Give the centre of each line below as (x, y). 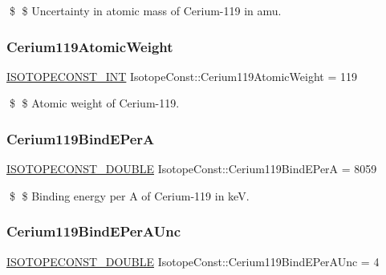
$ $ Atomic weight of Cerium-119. (94, 103)
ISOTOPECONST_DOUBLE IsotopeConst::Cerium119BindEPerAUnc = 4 (193, 261)
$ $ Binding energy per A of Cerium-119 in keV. (129, 195)
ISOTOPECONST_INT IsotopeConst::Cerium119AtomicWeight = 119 (182, 76)
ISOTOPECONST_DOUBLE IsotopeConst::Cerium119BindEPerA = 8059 (192, 169)
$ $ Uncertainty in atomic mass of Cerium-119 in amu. (145, 10)
